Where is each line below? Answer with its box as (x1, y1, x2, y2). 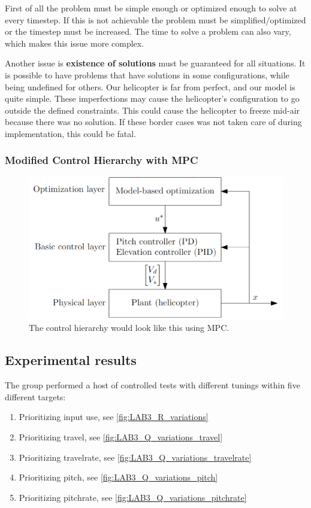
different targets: (5, 390, 66, 403)
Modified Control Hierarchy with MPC (5, 153, 198, 168)
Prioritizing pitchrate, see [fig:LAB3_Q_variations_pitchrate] (19, 491, 247, 503)
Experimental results (5, 351, 137, 369)
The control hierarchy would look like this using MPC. (29, 321, 230, 334)
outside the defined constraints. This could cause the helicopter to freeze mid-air (5, 104, 300, 116)
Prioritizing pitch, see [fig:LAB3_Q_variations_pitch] (19, 471, 218, 483)
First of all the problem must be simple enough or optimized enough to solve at (5, 2, 297, 14)
